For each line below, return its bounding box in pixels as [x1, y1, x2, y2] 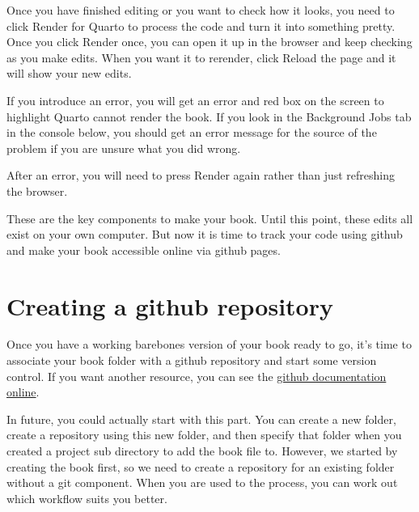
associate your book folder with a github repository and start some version [6, 352, 377, 369]
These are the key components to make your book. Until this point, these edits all [6, 209, 413, 226]
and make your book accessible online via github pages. [6, 241, 281, 258]
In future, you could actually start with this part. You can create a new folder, [6, 410, 396, 427]
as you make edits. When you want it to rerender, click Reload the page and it [6, 49, 396, 66]
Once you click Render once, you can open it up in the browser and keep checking [6, 33, 413, 50]
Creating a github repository [6, 289, 333, 322]
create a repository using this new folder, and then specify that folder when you [6, 426, 402, 443]
